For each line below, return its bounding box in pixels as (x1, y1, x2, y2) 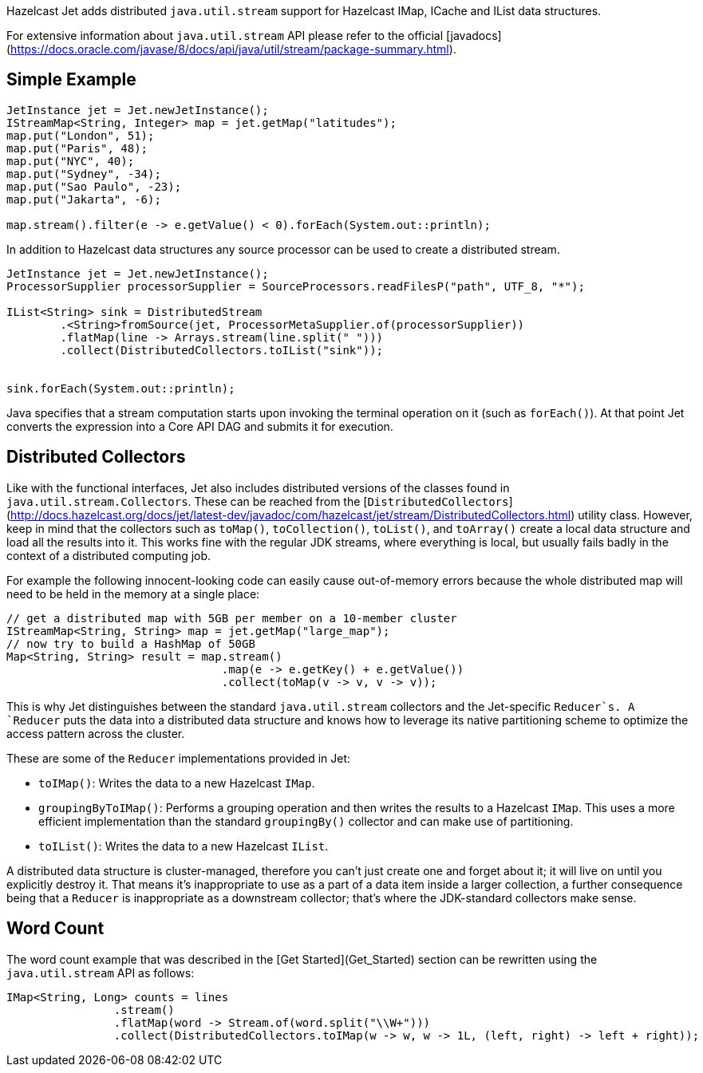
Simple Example (6, 69, 136, 90)
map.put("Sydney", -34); (6, 167, 161, 180)
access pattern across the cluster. (6, 726, 185, 740)
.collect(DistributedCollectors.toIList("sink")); (60, 343, 384, 357)
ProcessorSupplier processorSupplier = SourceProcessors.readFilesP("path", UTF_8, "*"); (6, 279, 585, 293)
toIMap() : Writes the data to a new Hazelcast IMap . (38, 775, 315, 790)
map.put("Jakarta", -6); (6, 192, 161, 206)
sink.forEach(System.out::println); (6, 381, 235, 395)
